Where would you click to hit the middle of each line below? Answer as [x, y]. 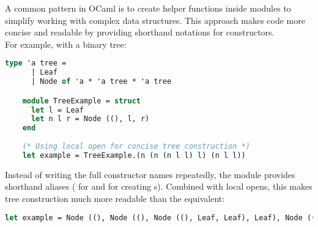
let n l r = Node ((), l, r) [90, 119]
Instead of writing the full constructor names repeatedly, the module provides [150, 174]
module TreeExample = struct [81, 101]
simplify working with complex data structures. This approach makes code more [155, 20]
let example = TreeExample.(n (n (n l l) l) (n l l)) [134, 155]
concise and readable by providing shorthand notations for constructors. [140, 32]
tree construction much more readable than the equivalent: [115, 198]
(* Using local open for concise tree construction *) [136, 147]
